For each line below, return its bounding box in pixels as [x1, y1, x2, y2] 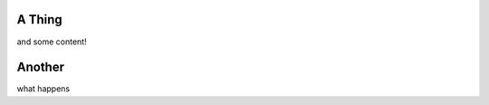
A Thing [16, 12, 62, 27]
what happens [16, 83, 71, 94]
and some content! [16, 36, 87, 47]
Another [16, 60, 65, 75]
